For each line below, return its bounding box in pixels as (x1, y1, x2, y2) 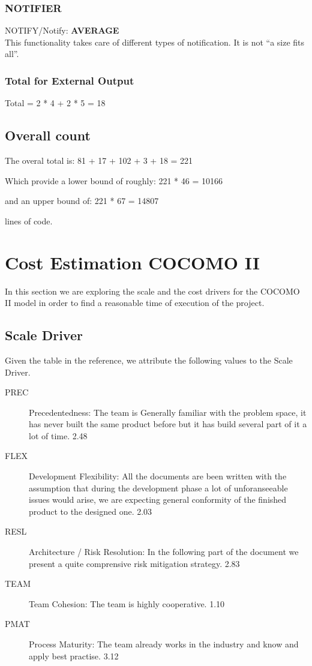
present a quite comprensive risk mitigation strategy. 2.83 (29, 557, 240, 569)
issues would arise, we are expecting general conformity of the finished (29, 493, 287, 506)
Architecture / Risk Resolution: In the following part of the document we (29, 545, 299, 558)
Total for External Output (5, 73, 134, 88)
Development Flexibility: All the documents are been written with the (29, 470, 287, 482)
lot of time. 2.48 (29, 429, 88, 442)
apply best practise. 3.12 (29, 649, 119, 662)
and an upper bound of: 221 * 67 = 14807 (5, 194, 159, 207)
